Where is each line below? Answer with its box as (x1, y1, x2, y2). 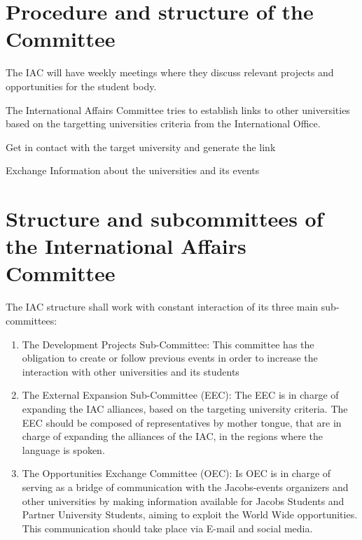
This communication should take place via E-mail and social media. (22, 520, 313, 535)
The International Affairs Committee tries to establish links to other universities (6, 102, 350, 117)
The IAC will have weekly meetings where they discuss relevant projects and (6, 65, 334, 80)
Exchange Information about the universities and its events (6, 163, 260, 178)
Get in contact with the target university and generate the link (6, 139, 276, 154)
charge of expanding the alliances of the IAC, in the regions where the (22, 429, 323, 443)
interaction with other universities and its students (22, 364, 239, 378)
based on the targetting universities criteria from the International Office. (6, 116, 321, 131)
